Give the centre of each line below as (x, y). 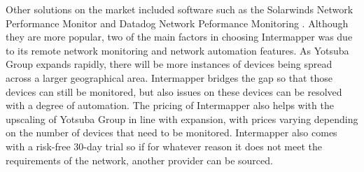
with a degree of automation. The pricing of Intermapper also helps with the (170, 105)
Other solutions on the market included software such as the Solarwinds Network (180, 9)
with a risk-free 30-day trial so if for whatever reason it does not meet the (164, 146)
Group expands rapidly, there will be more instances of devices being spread (169, 64)
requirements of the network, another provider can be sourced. (139, 160)
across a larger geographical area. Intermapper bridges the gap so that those (169, 77)
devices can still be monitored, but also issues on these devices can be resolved (174, 91)
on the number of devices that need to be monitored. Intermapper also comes (171, 132)
